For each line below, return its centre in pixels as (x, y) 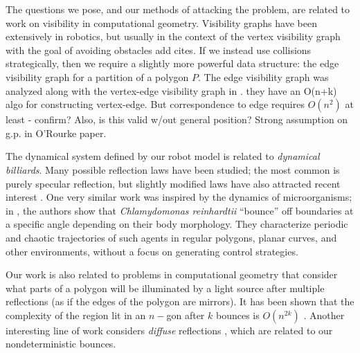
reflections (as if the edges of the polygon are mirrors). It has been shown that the (180, 301)
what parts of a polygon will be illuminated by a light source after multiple (165, 288)
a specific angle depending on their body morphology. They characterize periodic (177, 224)
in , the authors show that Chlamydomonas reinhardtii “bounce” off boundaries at (180, 210)
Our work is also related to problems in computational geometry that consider (172, 274)
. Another (324, 315)
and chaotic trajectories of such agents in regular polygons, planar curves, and (171, 237)
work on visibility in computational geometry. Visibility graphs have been (161, 22)
